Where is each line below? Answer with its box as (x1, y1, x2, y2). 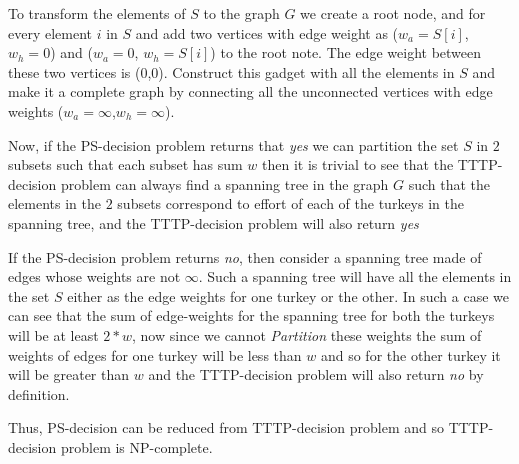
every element (8, 22, 93, 43)
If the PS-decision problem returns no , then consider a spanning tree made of (8, 246, 482, 267)
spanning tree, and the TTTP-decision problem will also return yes (8, 212, 419, 233)
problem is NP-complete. (60, 436, 213, 457)
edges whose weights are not (8, 266, 181, 287)
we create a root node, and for (300, 3, 486, 23)
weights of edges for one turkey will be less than (8, 344, 302, 365)
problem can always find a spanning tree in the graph (60, 173, 389, 194)
